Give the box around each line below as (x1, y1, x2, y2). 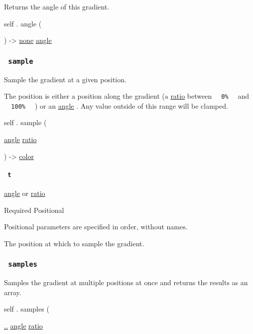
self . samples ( (4, 304, 49, 314)
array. (4, 287, 21, 297)
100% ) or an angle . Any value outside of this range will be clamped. (11, 100, 228, 111)
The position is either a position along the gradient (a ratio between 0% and (4, 91, 250, 101)
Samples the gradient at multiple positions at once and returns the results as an (4, 277, 248, 288)
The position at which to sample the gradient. (4, 238, 144, 248)
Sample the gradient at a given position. (4, 74, 126, 84)
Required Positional (4, 204, 64, 215)
